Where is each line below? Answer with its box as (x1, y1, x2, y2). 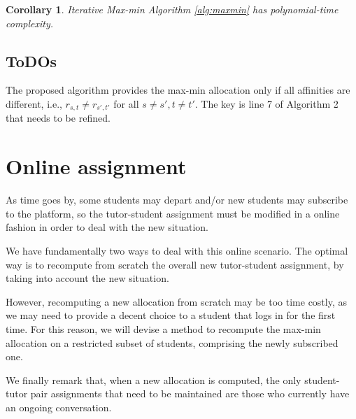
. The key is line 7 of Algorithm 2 (194, 96, 339, 111)
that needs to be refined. (6, 111, 111, 125)
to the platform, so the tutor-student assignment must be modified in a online (6, 206, 340, 220)
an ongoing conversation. (6, 399, 112, 414)
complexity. (6, 15, 54, 30)
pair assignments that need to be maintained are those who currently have (30, 386, 350, 401)
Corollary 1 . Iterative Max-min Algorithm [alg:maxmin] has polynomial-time (6, 2, 339, 16)
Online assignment (6, 152, 187, 180)
